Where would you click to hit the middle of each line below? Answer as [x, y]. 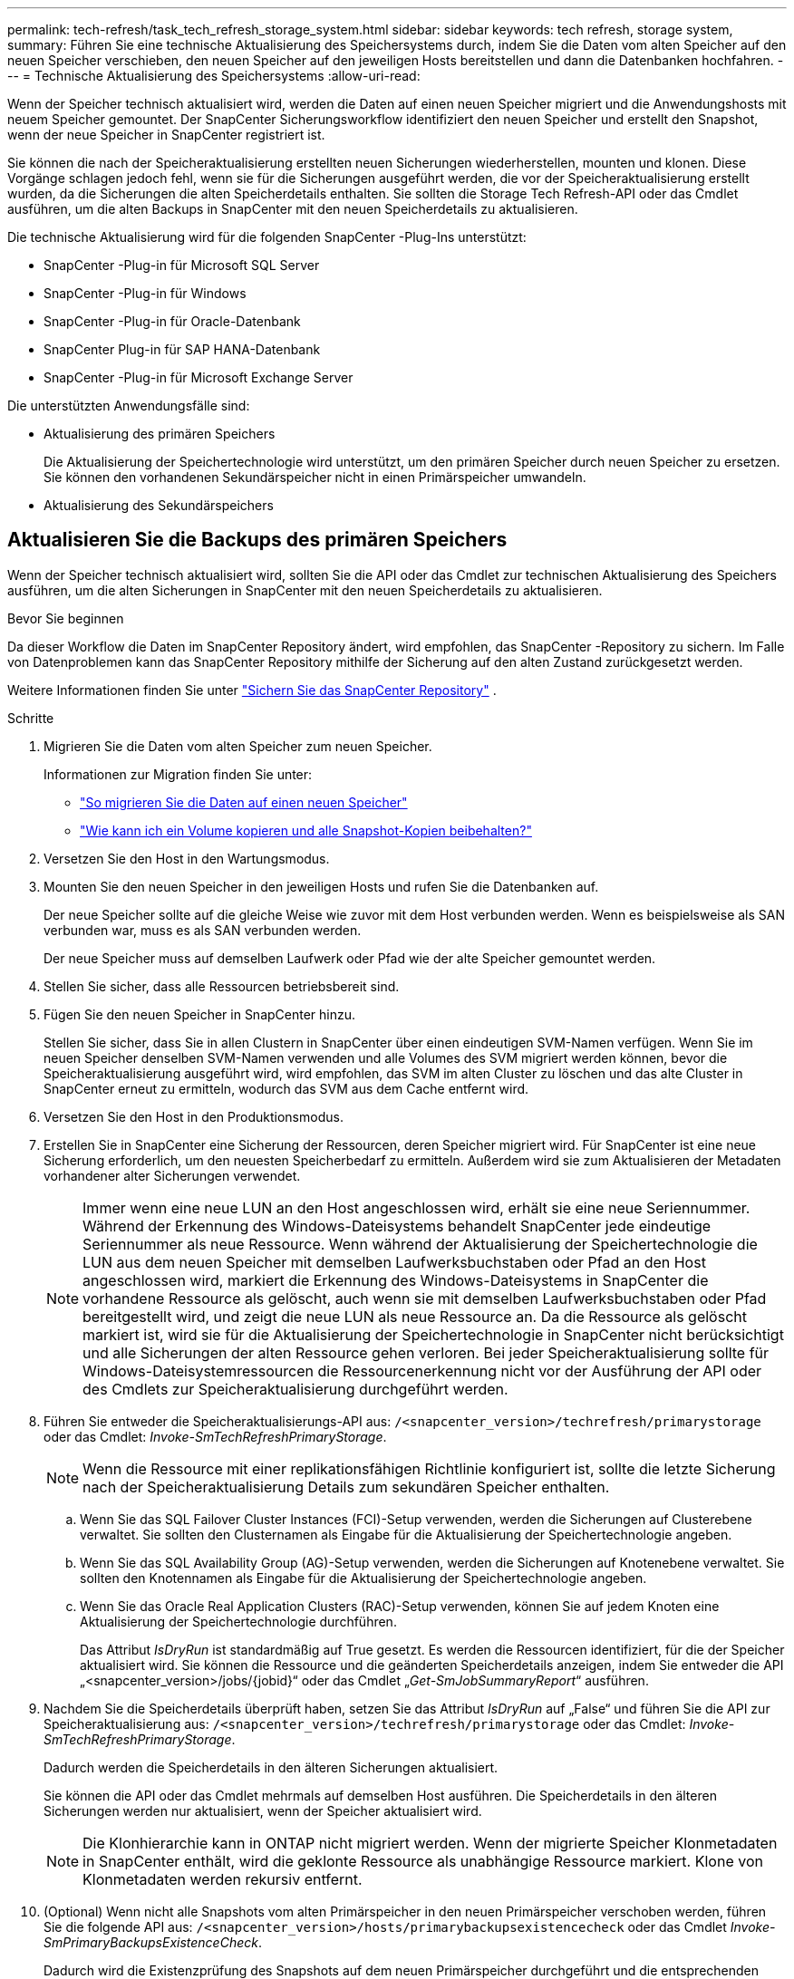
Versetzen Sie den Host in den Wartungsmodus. [187, 858]
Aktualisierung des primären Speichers [160, 434]
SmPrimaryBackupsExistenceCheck [151, 1942]
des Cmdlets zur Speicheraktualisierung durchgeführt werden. [295, 1389]
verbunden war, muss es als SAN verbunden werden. [203, 930]
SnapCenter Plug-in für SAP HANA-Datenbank [182, 349]
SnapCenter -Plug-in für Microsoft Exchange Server [198, 377]
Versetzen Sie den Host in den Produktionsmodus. [194, 1116]
